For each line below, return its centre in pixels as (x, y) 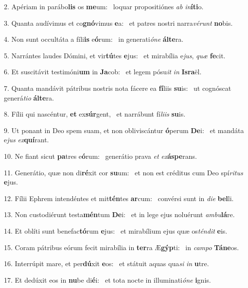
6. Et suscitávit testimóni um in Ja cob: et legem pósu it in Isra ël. (103, 72)
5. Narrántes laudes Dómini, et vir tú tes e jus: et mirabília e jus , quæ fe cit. (115, 55)
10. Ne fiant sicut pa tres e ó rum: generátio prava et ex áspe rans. (100, 156)
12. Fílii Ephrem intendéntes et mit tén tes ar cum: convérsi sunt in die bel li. (119, 198)
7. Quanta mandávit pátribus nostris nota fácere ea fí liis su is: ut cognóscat (118, 88)
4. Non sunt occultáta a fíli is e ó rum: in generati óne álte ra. (94, 39)
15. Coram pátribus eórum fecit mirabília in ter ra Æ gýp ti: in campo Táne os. (122, 247)
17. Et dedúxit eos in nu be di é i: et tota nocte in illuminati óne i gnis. (107, 280)
